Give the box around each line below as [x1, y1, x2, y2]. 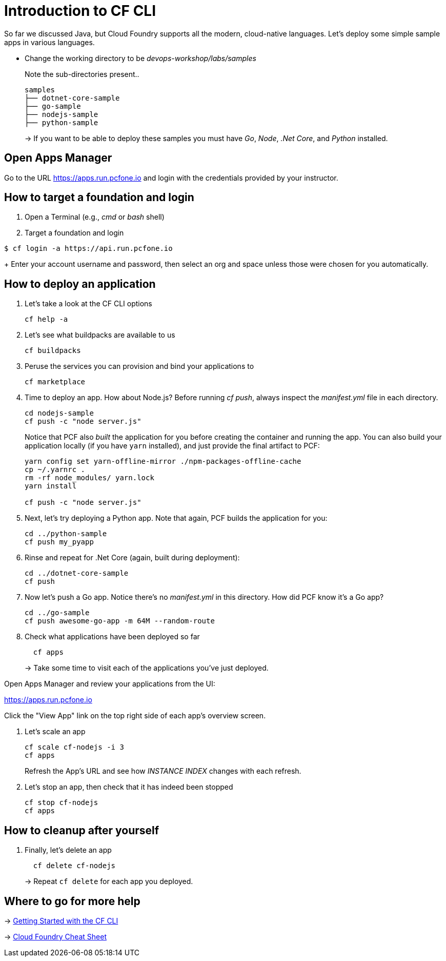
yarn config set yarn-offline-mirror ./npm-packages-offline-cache [25, 457, 301, 466]
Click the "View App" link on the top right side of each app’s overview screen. [4, 711, 266, 720]
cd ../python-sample [25, 529, 107, 538]
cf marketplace [25, 378, 86, 386]
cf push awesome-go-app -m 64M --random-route [25, 617, 215, 625]
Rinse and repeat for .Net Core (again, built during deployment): [25, 553, 240, 562]
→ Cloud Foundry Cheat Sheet [4, 932, 107, 941]
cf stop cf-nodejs [25, 798, 98, 807]
